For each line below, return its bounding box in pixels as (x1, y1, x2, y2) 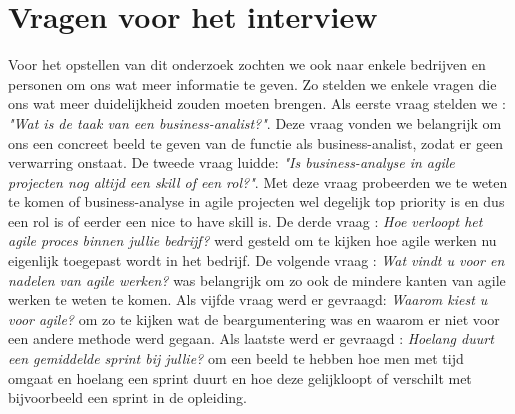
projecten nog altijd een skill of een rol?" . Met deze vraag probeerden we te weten (8, 171, 508, 192)
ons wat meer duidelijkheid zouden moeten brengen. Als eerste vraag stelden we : (8, 93, 506, 114)
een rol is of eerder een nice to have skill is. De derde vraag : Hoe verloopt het (8, 210, 483, 231)
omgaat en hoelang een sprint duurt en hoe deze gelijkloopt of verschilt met (8, 367, 472, 388)
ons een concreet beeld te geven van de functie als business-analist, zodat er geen (8, 132, 504, 153)
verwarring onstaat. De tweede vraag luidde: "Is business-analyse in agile (8, 152, 455, 173)
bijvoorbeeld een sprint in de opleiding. (8, 387, 247, 408)
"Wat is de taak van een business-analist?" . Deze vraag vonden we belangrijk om (8, 112, 502, 133)
